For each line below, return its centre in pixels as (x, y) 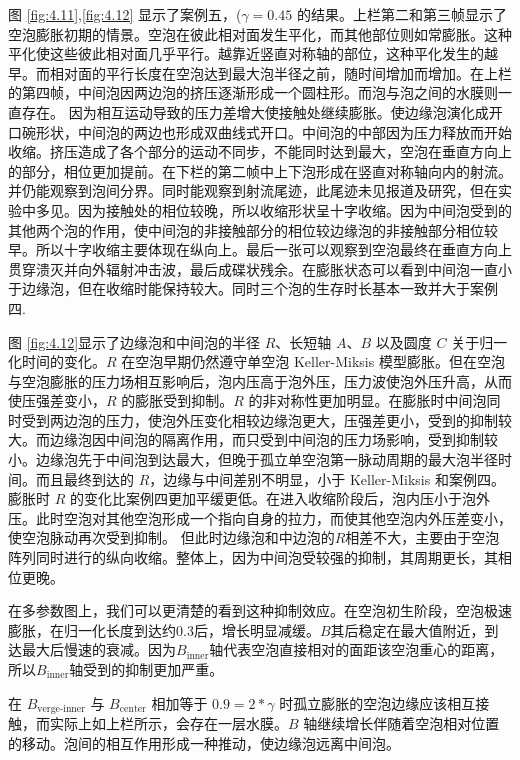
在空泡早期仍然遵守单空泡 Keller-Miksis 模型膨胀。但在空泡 (313, 361)
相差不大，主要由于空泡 (422, 537)
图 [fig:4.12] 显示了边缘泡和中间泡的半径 (134, 341)
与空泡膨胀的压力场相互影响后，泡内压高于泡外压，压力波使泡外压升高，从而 (260, 380)
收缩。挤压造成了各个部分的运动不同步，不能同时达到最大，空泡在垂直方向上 (260, 151)
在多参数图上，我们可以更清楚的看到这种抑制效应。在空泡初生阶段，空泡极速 (260, 610)
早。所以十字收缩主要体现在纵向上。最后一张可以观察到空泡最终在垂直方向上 (260, 249)
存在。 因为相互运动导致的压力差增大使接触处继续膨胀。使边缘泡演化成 (255, 111)
